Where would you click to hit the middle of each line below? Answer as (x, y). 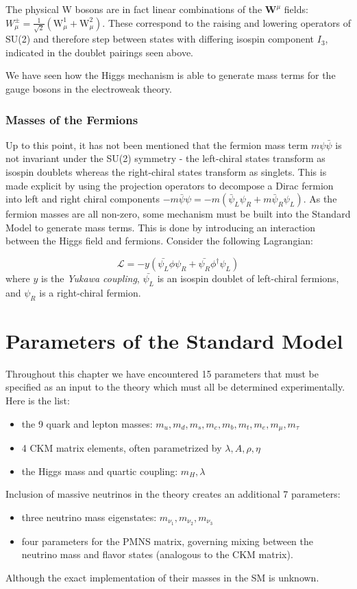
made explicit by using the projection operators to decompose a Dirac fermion (170, 185)
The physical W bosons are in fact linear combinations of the (134, 9)
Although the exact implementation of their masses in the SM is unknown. (162, 577)
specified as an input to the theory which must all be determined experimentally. (175, 387)
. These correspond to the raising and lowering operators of (226, 22)
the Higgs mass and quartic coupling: (100, 471)
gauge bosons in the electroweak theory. (89, 89)
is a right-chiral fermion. (90, 292)
